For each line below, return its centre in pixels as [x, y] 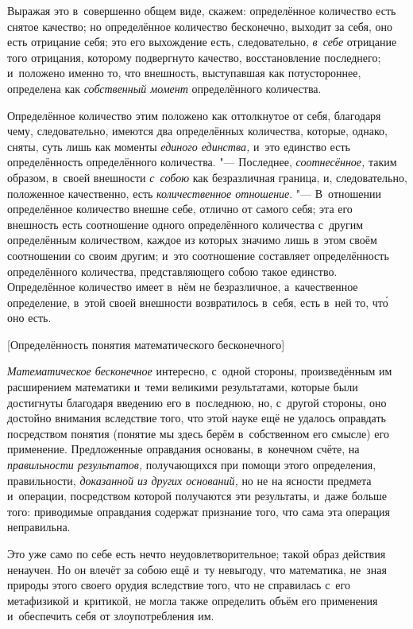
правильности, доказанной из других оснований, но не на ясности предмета [189, 480]
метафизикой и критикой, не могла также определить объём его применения [193, 600]
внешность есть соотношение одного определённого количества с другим [185, 224]
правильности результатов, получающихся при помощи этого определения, [192, 465]
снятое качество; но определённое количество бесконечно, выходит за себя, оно [200, 26]
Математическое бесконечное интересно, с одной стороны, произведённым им [200, 371]
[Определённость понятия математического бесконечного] [146, 344]
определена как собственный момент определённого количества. [164, 88]
